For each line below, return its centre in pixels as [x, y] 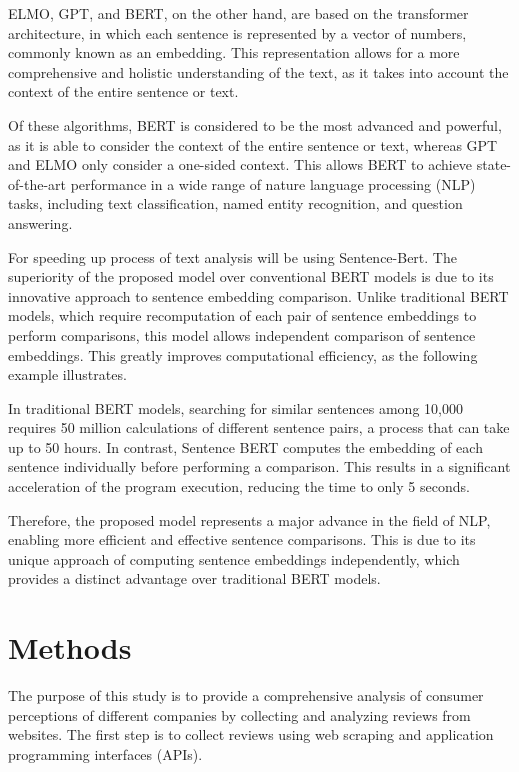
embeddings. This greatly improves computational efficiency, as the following [243, 354]
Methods [70, 647]
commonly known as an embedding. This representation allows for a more [234, 52]
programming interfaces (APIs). [105, 753]
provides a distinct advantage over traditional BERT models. [194, 578]
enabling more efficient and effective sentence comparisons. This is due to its [242, 539]
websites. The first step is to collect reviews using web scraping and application [251, 734]
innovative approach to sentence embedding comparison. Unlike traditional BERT [258, 295]
